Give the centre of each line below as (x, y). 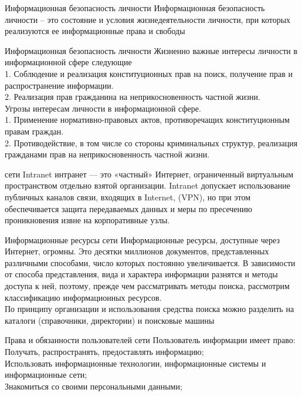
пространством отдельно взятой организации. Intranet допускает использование (147, 185)
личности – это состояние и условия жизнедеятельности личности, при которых (148, 19)
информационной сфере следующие (68, 62)
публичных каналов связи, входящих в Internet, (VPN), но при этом (128, 197)
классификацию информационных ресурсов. (83, 297)
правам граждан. (34, 131)
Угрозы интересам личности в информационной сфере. (103, 108)
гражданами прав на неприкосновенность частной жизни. (107, 154)
